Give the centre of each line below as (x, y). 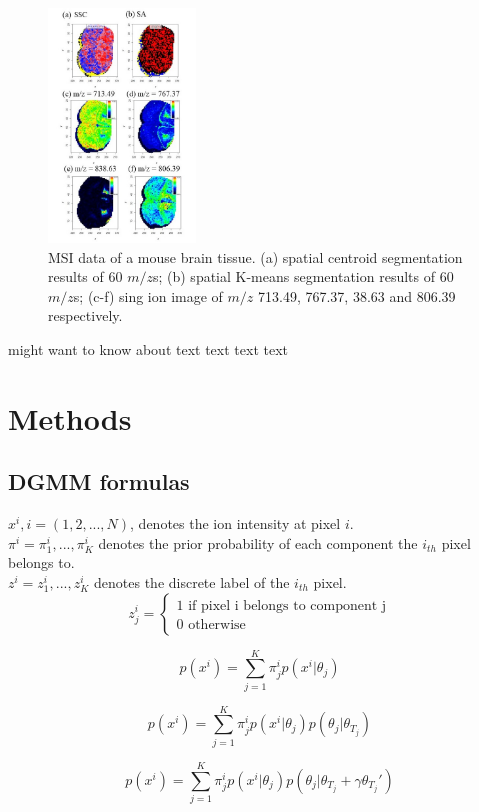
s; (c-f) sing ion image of (148, 295)
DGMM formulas (99, 481)
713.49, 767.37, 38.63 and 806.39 (357, 295)
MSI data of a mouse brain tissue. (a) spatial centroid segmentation (255, 256)
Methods (70, 417)
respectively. (85, 315)
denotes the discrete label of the (192, 581)
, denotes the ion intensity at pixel (235, 523)
